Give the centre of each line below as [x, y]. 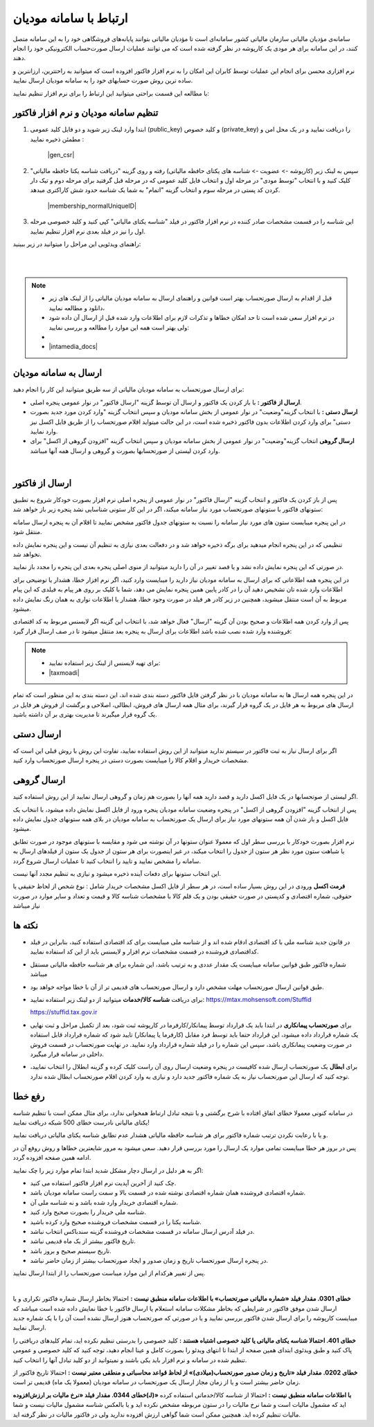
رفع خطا [29, 1096]
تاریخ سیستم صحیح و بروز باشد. [71, 1250]
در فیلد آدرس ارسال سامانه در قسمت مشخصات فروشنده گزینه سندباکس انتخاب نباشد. [142, 1231]
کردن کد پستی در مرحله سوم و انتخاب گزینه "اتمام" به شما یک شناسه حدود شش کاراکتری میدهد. [155, 190]
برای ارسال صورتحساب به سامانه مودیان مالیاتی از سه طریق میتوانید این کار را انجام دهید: [128, 389]
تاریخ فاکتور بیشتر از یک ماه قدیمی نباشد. [83, 1241]
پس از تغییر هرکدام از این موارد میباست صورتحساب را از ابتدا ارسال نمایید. [109, 1273]
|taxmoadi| [64, 672]
